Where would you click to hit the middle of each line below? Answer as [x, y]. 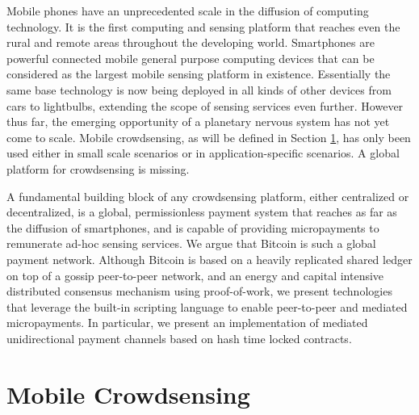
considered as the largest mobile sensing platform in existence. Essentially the [199, 74]
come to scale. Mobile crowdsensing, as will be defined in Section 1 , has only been [209, 137]
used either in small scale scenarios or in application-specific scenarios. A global [203, 153]
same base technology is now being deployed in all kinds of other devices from [199, 89]
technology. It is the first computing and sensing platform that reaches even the [203, 26]
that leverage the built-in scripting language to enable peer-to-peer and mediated [207, 306]
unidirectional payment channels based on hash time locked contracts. [179, 338]
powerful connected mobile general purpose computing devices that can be [191, 58]
